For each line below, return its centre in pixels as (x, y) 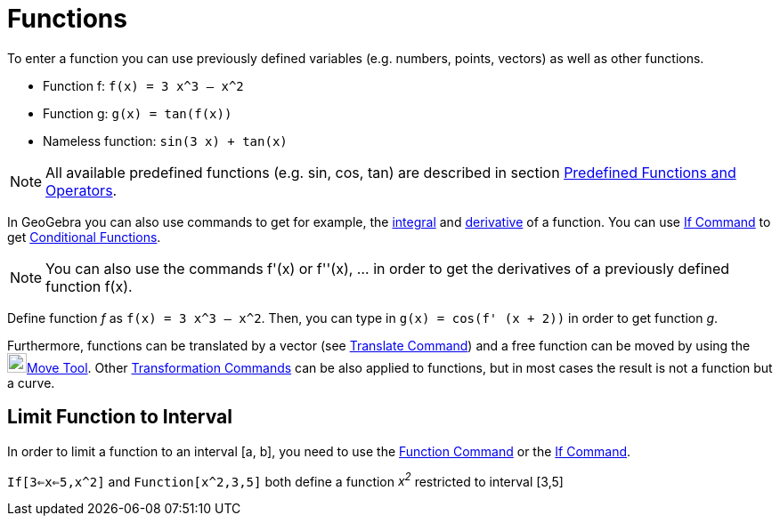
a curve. (31, 382)
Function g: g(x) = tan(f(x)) (138, 113)
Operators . (81, 190)
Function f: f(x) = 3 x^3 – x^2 (143, 85)
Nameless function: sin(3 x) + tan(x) (165, 141)
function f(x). (89, 286)
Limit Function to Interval (120, 417)
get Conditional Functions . (84, 237)
